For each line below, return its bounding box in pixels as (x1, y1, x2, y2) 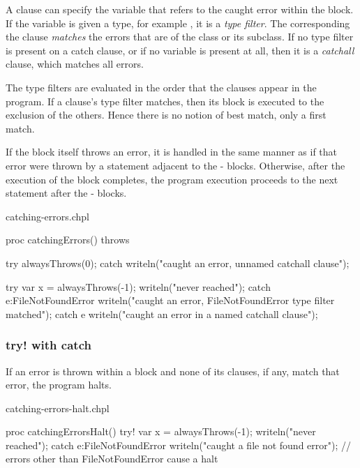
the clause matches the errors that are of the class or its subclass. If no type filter (6, 29, 354, 44)
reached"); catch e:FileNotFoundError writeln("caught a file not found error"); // (6, 437, 352, 452)
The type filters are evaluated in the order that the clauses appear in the (6, 80, 317, 94)
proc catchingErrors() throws (6, 232, 130, 247)
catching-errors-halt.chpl (6, 400, 110, 415)
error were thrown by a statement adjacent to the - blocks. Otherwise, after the (6, 158, 345, 172)
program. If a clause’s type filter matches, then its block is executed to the (6, 93, 324, 108)
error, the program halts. (6, 377, 112, 392)
